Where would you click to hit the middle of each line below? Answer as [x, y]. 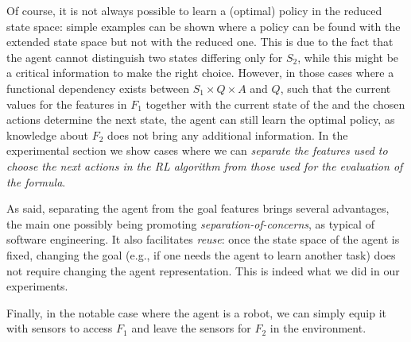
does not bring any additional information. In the [228, 134]
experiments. [37, 286]
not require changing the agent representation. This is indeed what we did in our [203, 270]
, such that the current [335, 88]
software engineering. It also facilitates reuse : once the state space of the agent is [203, 239]
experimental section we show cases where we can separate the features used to [197, 150]
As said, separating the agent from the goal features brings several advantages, [198, 208]
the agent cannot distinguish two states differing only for [145, 57]
